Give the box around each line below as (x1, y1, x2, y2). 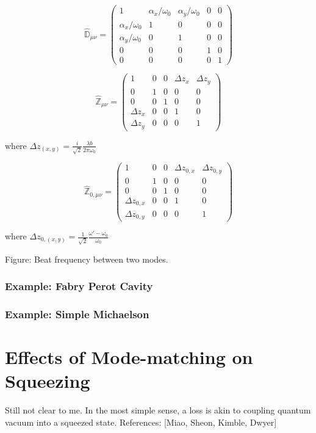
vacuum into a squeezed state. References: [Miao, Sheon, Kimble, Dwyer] (5, 415, 277, 428)
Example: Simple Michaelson (5, 307, 149, 322)
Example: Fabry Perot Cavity (5, 278, 153, 294)
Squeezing (5, 368, 90, 393)
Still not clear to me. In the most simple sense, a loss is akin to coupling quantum (5, 404, 311, 417)
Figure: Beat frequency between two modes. (5, 252, 168, 265)
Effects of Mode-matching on (5, 344, 253, 369)
